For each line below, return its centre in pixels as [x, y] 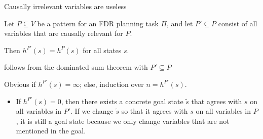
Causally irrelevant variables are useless [65, 6]
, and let [180, 23]
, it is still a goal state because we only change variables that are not [123, 121]
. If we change [92, 111]
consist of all [238, 23]
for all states [102, 50]
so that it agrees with [155, 111]
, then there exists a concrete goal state [122, 101]
